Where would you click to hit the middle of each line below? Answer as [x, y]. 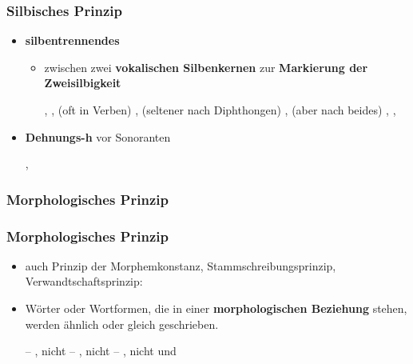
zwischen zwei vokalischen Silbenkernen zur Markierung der [206, 67]
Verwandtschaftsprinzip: [84, 281]
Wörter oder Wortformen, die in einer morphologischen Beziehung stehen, [216, 308]
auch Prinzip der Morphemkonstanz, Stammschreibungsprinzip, [181, 265]
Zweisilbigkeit [83, 83]
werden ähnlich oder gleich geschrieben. [122, 324]
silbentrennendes [72, 40]
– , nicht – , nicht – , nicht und [101, 351]
